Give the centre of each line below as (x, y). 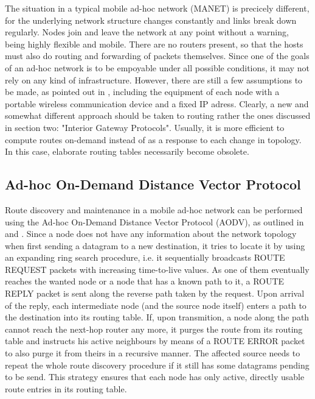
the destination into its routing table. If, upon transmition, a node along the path (157, 317)
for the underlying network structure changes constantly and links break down (151, 20)
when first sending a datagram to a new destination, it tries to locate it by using (155, 245)
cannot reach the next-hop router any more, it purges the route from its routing (154, 329)
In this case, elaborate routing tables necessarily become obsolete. (127, 151)
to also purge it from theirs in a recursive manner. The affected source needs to (153, 353)
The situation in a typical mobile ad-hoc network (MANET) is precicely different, (157, 8)
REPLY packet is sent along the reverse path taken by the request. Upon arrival (155, 293)
